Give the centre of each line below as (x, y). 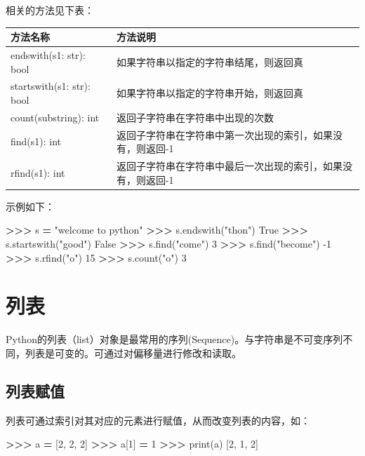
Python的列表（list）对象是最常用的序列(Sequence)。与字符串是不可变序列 (174, 339)
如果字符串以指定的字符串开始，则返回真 (210, 93)
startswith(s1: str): (51, 86)
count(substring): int (55, 117)
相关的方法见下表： (50, 10)
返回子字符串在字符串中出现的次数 (195, 117)
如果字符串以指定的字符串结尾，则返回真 (210, 61)
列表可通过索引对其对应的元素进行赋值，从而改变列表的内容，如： (158, 420)
